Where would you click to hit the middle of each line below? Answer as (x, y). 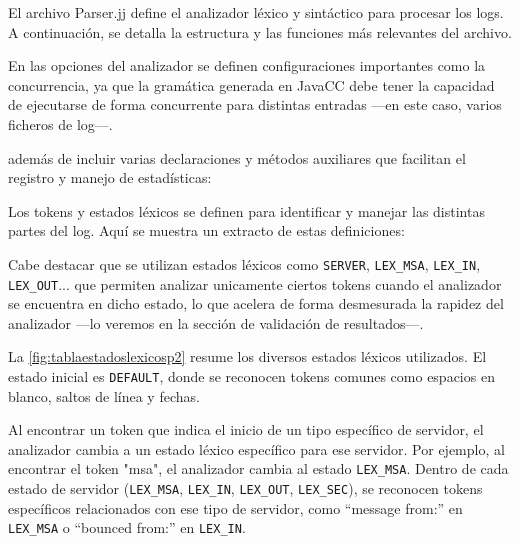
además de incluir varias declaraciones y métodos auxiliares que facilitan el (237, 157)
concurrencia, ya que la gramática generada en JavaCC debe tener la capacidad (251, 84)
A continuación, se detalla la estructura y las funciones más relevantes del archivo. (260, 31)
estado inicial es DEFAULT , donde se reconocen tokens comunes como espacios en (251, 376)
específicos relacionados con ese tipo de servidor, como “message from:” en (235, 507)
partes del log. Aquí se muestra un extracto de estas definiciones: (206, 230)
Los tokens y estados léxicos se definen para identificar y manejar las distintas (246, 210)
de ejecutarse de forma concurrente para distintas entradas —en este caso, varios (255, 104)
